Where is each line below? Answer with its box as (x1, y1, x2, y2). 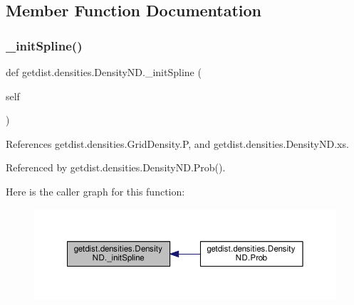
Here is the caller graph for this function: (6, 183, 185, 198)
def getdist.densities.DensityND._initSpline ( (6, 65, 202, 79)
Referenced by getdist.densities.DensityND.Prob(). (6, 160, 226, 175)
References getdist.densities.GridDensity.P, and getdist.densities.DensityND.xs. (6, 136, 349, 151)
